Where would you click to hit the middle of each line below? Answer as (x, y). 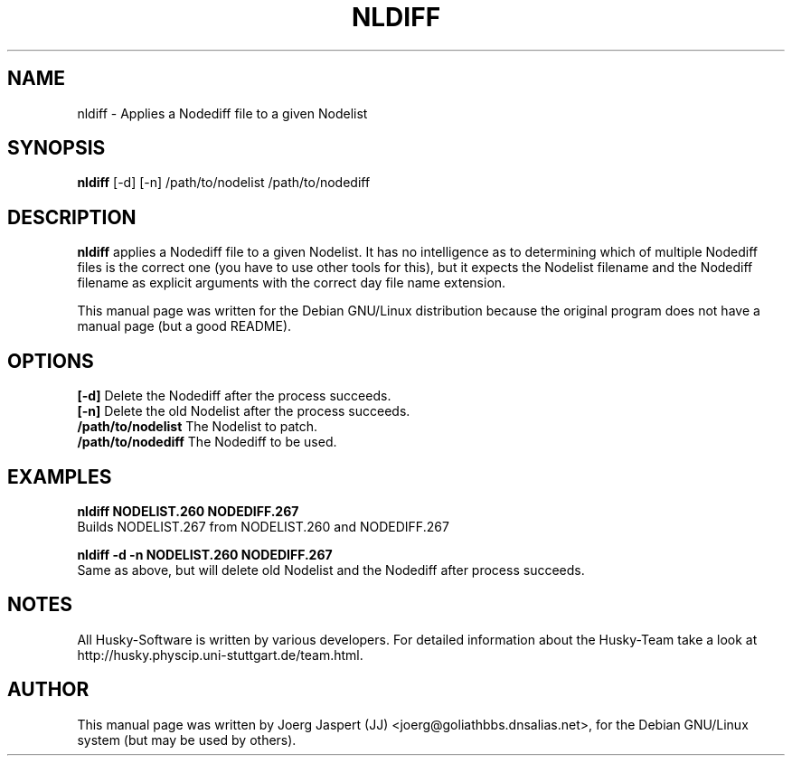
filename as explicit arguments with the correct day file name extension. (292, 283)
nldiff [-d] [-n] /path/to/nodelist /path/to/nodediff (224, 183)
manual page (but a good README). (184, 326)
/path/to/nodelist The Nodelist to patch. (198, 427)
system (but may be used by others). (187, 739)
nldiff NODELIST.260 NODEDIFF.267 (188, 511)
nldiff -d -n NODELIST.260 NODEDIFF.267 (205, 554)
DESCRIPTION (72, 217)
